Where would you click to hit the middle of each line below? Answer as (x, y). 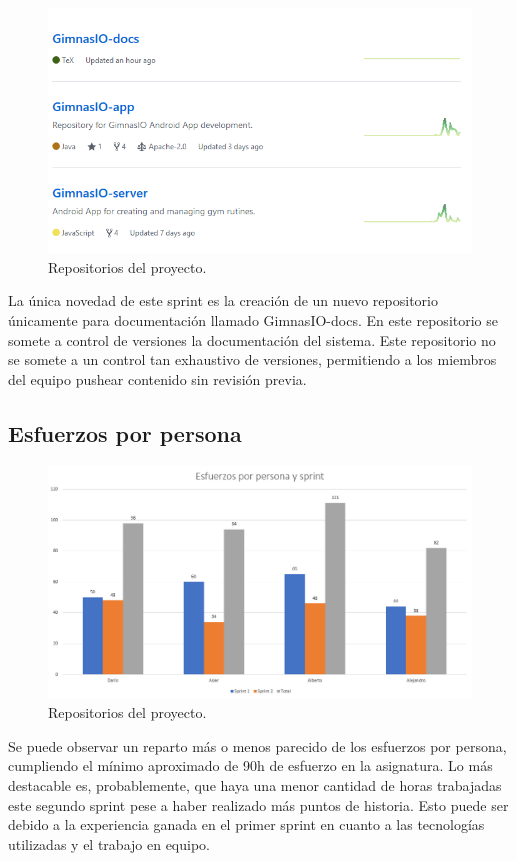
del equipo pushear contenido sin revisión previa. (157, 378)
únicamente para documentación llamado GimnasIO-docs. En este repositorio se (253, 319)
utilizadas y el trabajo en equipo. (109, 843)
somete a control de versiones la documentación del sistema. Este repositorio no (252, 339)
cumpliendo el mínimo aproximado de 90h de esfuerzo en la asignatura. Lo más (250, 765)
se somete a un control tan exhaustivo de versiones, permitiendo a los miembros (252, 359)
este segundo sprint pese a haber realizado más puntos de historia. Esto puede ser (258, 804)
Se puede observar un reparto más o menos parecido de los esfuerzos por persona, (257, 745)
